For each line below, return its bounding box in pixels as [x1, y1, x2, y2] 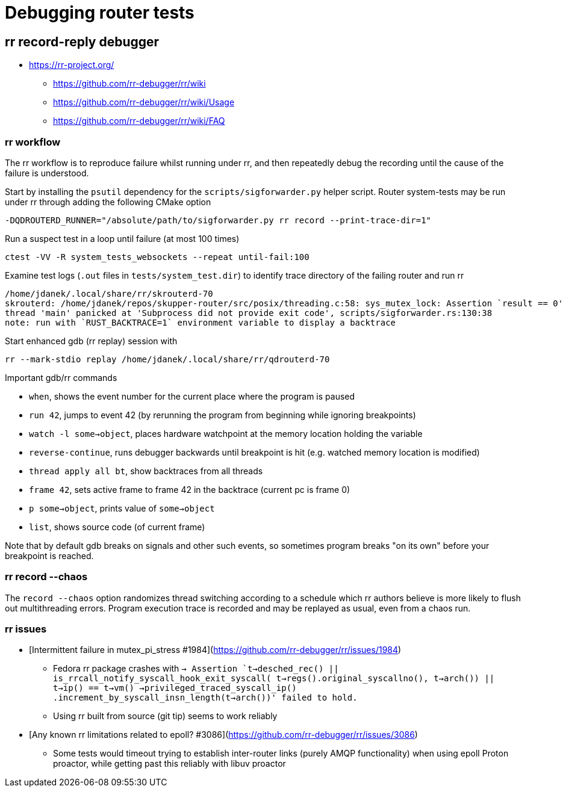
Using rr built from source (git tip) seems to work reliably [53, 711, 278, 722]
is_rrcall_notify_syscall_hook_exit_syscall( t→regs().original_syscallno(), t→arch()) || [53, 673, 495, 684]
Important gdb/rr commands [5, 372, 117, 383]
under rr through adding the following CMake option [5, 196, 211, 207]
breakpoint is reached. [5, 550, 94, 561]
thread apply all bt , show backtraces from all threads [29, 465, 263, 476]
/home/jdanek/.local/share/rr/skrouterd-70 [5, 288, 213, 299]
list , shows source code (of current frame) [29, 521, 205, 532]
